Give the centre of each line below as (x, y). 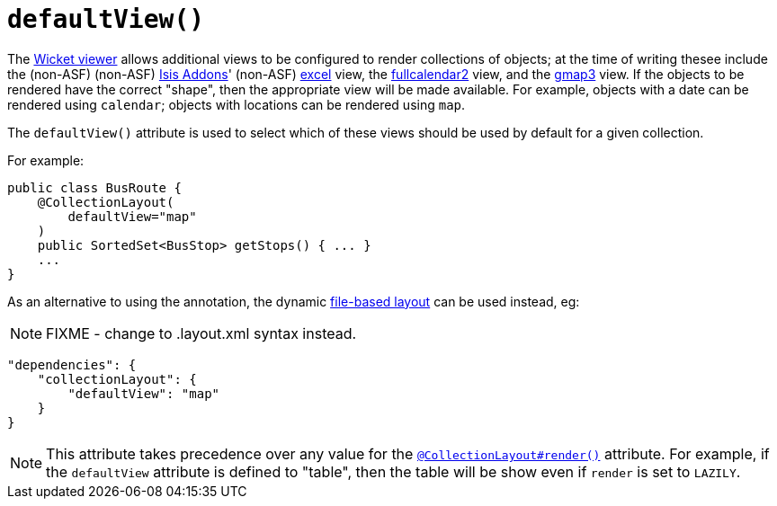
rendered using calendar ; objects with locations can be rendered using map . (237, 104)
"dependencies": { (72, 364)
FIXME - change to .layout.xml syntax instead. (201, 333)
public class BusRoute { (94, 187)
